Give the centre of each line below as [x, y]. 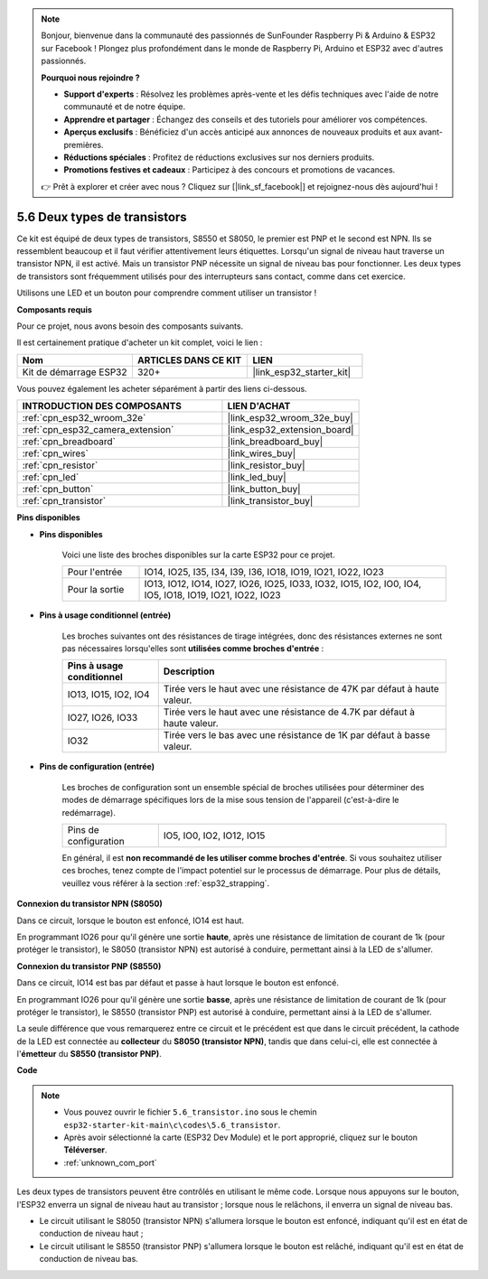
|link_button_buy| [264, 490]
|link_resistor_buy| [266, 465]
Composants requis [54, 309]
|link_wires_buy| [262, 453]
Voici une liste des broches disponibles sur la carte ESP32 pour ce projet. [198, 555]
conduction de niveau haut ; [91, 1234]
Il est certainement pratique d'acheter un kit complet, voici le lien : [140, 342]
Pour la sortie [96, 590]
